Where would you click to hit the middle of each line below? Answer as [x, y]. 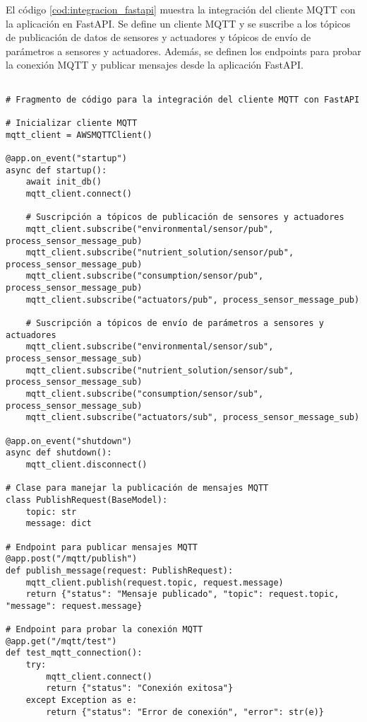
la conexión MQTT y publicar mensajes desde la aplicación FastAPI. [155, 65]
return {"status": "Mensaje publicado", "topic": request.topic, [182, 594]
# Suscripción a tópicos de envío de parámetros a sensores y [175, 324]
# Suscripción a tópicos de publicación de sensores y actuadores [185, 217]
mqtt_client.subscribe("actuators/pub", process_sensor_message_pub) [193, 299]
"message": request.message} [74, 606]
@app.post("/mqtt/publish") [72, 559]
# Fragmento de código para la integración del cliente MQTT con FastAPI [183, 99]
